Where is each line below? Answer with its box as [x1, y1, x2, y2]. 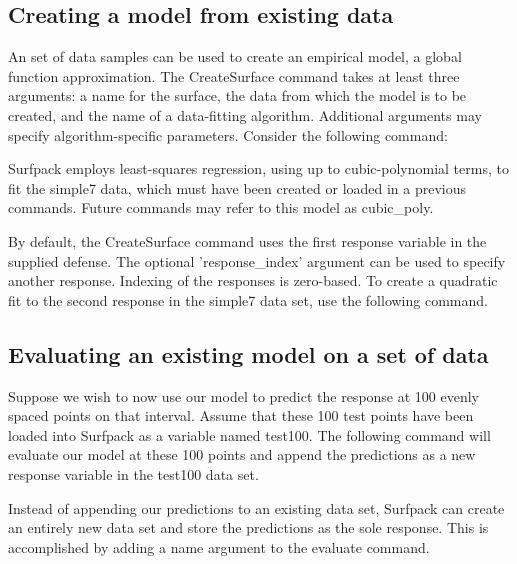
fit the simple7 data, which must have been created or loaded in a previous [8, 177, 467, 198]
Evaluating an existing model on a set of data [8, 338, 489, 369]
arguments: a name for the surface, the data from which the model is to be [8, 85, 467, 106]
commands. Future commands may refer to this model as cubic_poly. [8, 197, 434, 218]
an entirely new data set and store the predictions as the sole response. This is [8, 517, 489, 538]
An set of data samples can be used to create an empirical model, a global [8, 46, 462, 67]
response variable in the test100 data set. [8, 463, 259, 484]
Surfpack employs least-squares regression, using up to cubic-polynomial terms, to [8, 158, 509, 179]
